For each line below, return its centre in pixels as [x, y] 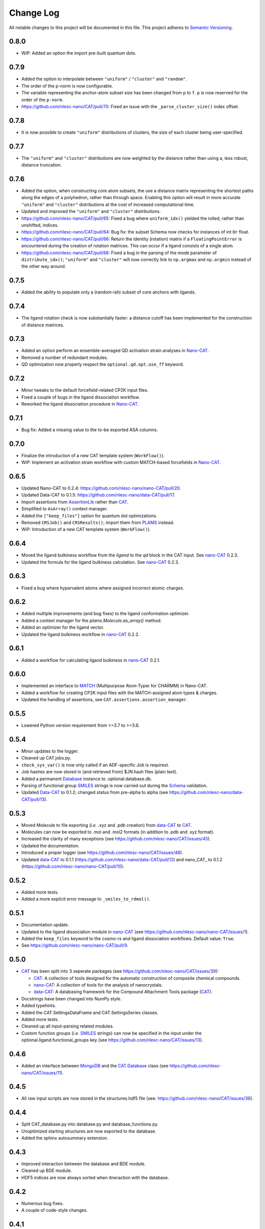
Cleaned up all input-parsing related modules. [67, 1026]
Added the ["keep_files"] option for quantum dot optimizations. [89, 516]
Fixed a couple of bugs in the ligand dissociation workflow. [80, 397]
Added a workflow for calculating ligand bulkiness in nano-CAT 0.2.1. [91, 660]
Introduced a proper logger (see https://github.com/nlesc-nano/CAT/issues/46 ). [102, 852]
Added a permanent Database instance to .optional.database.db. [87, 779]
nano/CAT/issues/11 [41, 1073]
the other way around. [44, 266]
